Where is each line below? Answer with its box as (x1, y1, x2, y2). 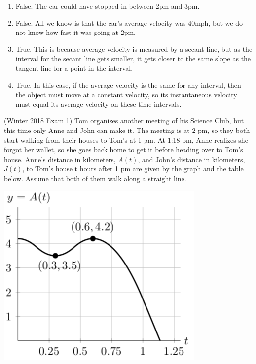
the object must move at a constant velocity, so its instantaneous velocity (15, 89, 237, 99)
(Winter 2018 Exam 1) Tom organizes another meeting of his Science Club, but (4, 115, 244, 126)
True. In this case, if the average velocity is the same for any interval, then (15, 79, 241, 90)
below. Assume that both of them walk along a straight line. (4, 173, 186, 183)
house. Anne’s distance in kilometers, (4, 154, 116, 164)
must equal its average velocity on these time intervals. (15, 99, 182, 109)
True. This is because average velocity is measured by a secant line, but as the (15, 43, 253, 54)
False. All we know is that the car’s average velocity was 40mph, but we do (15, 17, 243, 28)
